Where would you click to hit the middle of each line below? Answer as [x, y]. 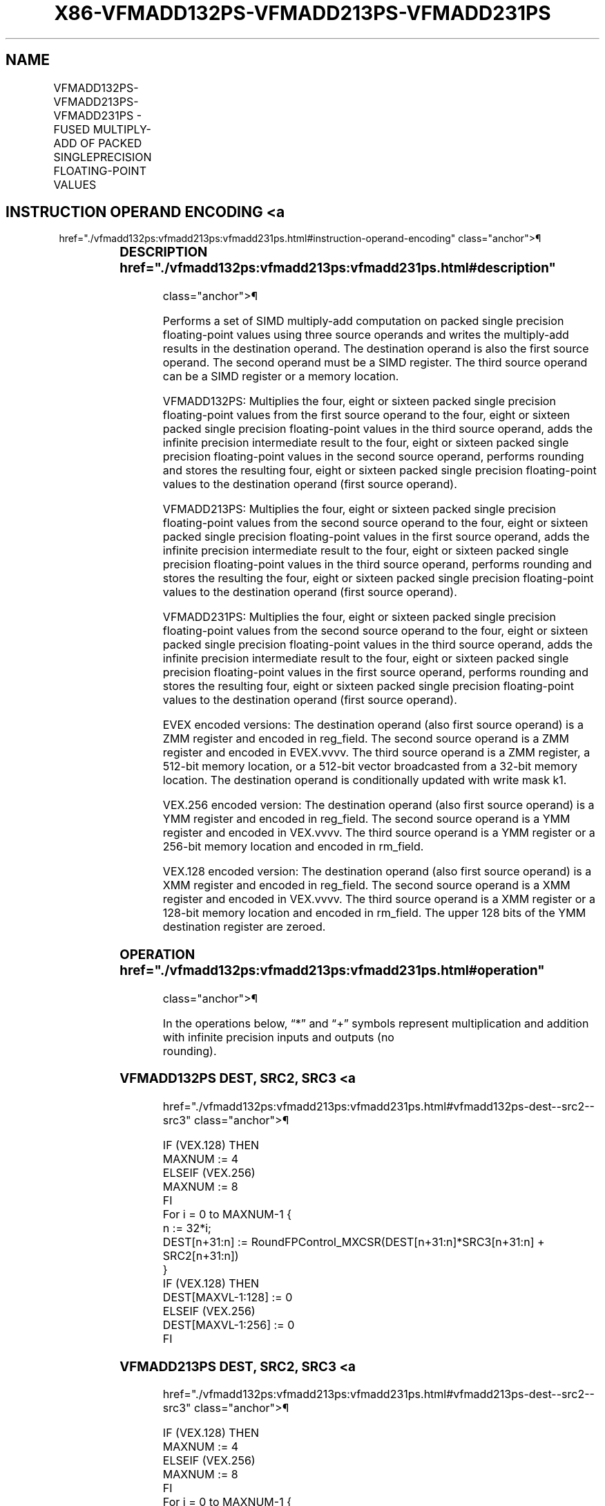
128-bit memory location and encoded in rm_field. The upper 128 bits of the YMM [374, 913]
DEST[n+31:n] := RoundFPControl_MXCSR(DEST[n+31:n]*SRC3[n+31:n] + [354, 1242]
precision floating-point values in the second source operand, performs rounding [373, 457]
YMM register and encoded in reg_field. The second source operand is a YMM [366, 819]
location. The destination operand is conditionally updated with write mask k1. [365, 780]
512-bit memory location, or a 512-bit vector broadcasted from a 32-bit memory [370, 766]
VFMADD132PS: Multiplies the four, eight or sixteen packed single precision [359, 401]
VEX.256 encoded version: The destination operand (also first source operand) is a [378, 805]
